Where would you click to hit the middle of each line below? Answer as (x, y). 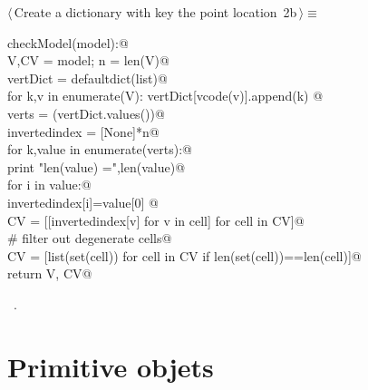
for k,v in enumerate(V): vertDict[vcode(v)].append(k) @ (165, 96)
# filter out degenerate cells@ (90, 238)
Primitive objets (111, 366)
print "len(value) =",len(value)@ (97, 166)
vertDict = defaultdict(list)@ (87, 78)
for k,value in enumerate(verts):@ (100, 149)
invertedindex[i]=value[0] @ (83, 202)
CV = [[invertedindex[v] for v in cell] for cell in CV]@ (156, 220)
